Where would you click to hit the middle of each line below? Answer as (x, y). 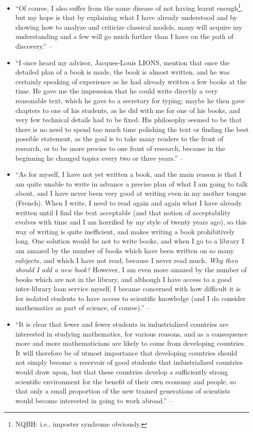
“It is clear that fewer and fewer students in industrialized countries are (122, 324)
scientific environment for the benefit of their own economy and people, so (126, 381)
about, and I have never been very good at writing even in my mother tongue (131, 193)
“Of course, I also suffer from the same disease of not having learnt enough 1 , (129, 7)
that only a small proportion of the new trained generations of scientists (123, 391)
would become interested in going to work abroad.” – (94, 400)
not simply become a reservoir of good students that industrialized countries (129, 362)
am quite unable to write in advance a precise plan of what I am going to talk (132, 183)
